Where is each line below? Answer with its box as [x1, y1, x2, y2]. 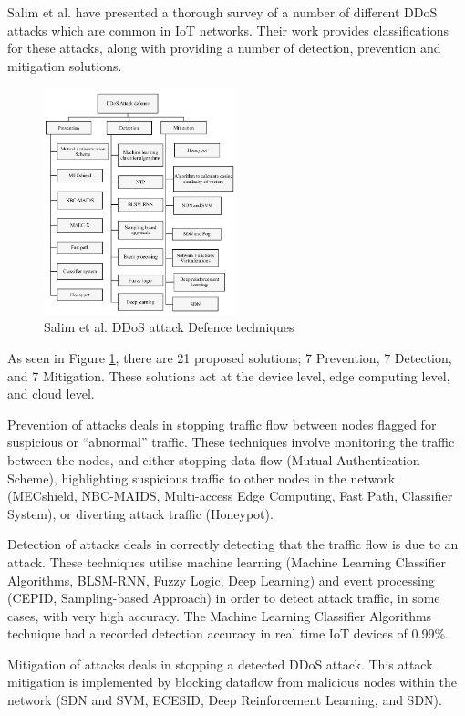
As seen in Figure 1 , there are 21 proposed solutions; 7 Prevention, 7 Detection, [7, 348, 452, 367]
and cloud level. [7, 384, 95, 403]
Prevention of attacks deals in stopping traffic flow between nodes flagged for [7, 414, 437, 433]
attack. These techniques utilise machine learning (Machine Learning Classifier [7, 552, 446, 571]
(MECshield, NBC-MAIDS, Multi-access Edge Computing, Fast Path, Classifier [7, 486, 453, 505]
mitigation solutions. [7, 56, 122, 75]
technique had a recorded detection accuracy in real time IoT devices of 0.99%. [7, 624, 449, 643]
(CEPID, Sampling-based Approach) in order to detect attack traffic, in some [7, 588, 440, 607]
